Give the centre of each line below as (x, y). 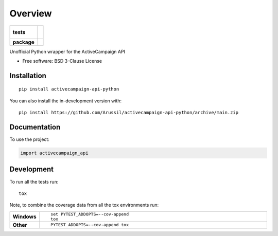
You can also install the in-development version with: (66, 101)
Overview (31, 13)
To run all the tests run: (34, 181)
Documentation (35, 127)
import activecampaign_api (54, 153)
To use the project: (30, 139)
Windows (24, 216)
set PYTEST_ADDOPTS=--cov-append (90, 214)
